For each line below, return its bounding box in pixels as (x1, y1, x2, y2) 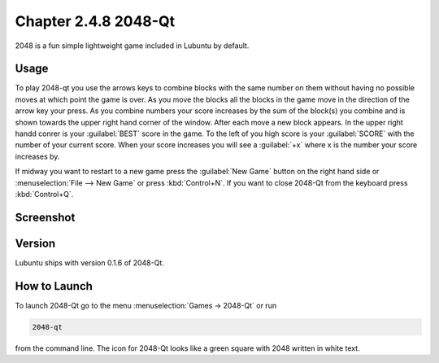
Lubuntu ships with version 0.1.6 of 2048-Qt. (15, 257, 164, 268)
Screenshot (15, 210, 76, 224)
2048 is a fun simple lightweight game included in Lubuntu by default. (15, 41, 250, 50)
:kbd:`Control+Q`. (15, 189, 74, 199)
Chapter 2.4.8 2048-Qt (15, 12, 175, 30)
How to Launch (15, 279, 93, 293)
